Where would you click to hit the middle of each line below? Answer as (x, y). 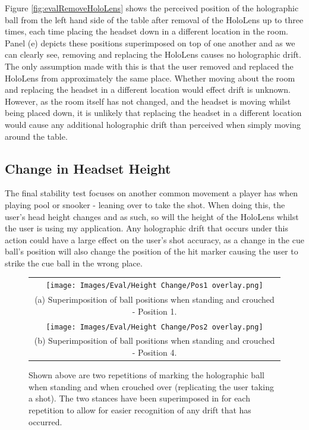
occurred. (45, 421)
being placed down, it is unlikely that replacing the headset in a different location (153, 113)
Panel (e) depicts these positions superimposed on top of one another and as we (150, 43)
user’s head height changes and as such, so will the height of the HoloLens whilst (152, 216)
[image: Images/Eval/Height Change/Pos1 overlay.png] (154, 286)
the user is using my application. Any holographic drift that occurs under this (147, 228)
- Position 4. (154, 352)
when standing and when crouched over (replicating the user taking (151, 386)
